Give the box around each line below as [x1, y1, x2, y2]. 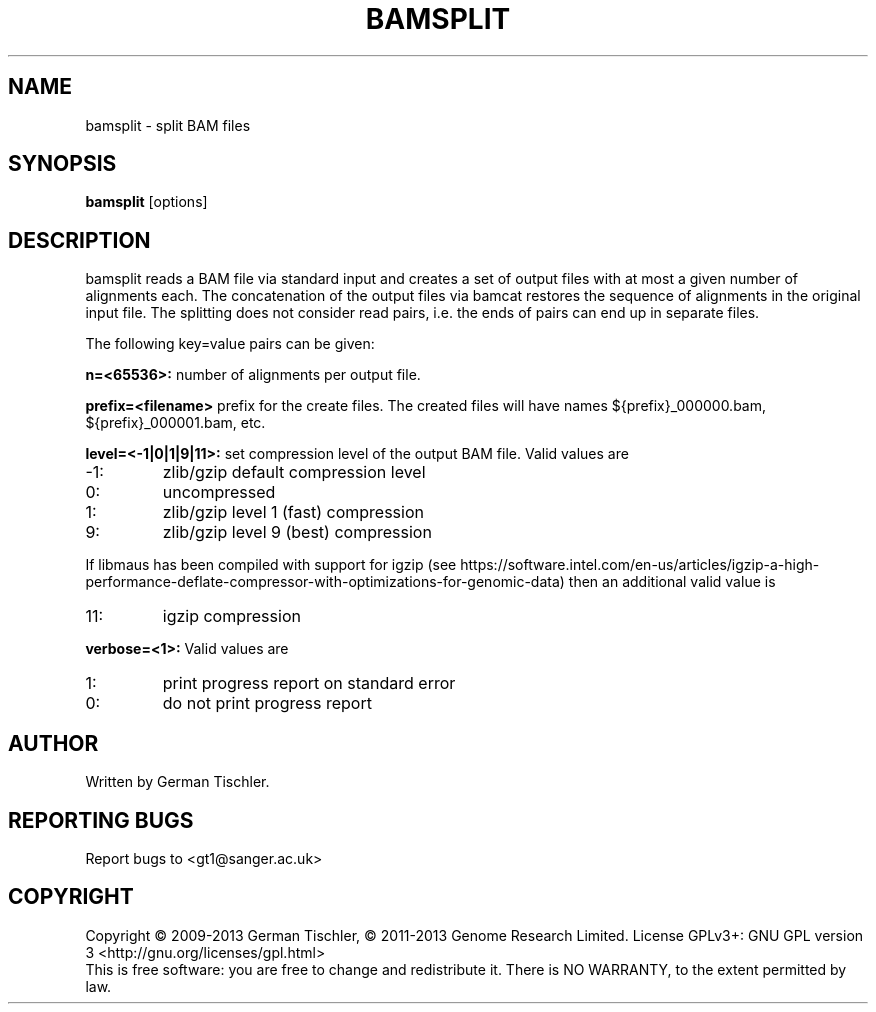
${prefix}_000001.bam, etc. [85, 414, 266, 432]
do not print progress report [162, 693, 372, 714]
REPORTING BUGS [8, 807, 194, 833]
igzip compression [162, 606, 301, 627]
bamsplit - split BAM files [85, 116, 251, 134]
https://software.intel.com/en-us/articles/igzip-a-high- [460, 556, 820, 574]
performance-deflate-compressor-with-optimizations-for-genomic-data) [85, 573, 565, 591]
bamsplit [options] [85, 193, 208, 211]
